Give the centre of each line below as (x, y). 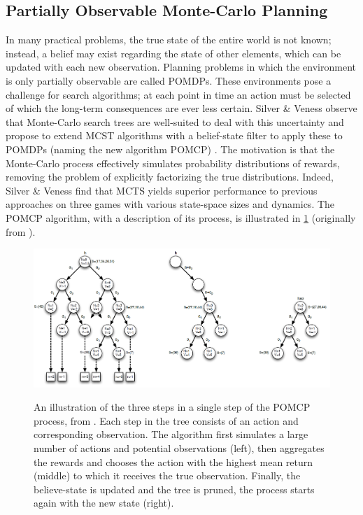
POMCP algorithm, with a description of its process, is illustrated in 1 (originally (181, 217)
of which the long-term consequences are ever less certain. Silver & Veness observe (181, 108)
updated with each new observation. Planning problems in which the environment (181, 67)
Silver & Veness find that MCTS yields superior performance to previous (162, 190)
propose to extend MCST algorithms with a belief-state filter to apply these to (174, 135)
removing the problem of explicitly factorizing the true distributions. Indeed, (170, 177)
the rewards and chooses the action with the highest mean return (173, 461)
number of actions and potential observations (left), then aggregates (179, 448)
